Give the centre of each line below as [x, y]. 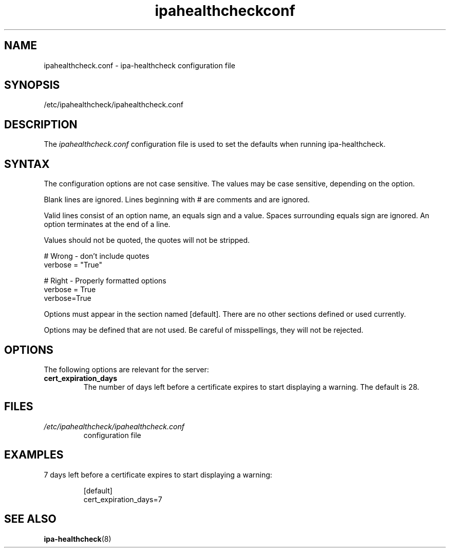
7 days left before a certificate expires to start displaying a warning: [158, 474]
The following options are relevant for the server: [126, 369]
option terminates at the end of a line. [107, 224]
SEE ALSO [30, 519]
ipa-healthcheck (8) [78, 539]
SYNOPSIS [32, 85]
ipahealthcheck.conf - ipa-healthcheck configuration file [139, 65]
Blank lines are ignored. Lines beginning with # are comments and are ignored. [177, 200]
